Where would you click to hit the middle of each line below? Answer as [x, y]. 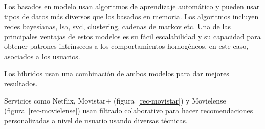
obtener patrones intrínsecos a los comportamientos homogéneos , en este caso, [126, 46]
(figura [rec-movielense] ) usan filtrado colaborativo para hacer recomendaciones [129, 110]
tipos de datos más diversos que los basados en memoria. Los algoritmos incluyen [131, 16]
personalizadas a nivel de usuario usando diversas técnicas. [96, 120]
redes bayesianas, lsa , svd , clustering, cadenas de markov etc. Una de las [117, 26]
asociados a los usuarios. [42, 56]
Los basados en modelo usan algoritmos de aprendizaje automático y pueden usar [132, 6]
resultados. [21, 83]
